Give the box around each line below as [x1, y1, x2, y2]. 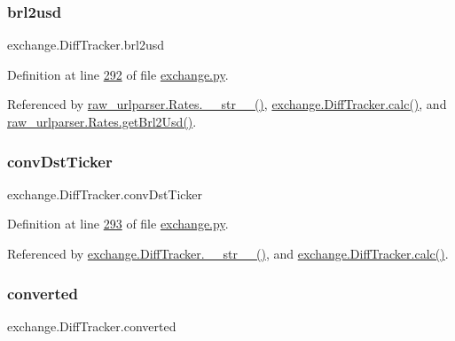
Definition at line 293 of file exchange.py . [7, 214, 229, 233]
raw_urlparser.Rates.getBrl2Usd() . [7, 112, 197, 130]
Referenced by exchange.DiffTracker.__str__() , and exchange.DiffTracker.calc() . [7, 244, 449, 262]
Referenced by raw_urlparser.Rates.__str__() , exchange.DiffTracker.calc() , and [7, 95, 447, 113]
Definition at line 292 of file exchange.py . [7, 65, 229, 83]
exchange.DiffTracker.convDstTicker [7, 184, 202, 203]
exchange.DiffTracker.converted [7, 316, 177, 335]
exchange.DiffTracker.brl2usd [7, 35, 164, 54]
